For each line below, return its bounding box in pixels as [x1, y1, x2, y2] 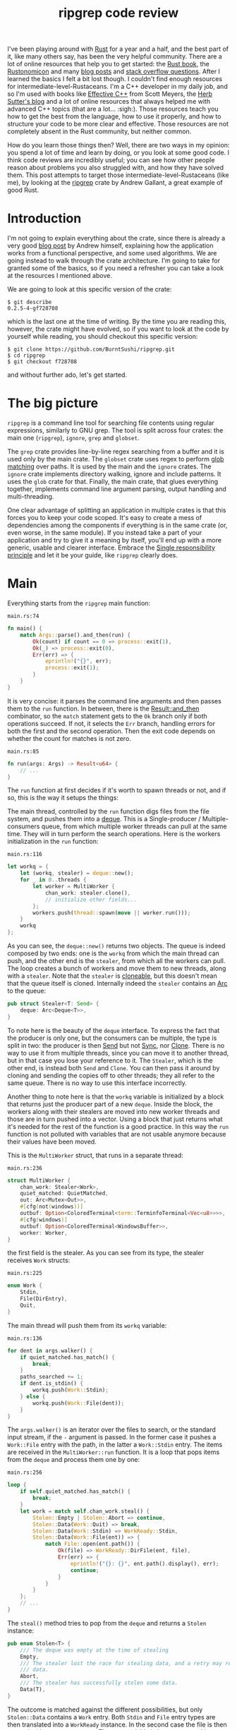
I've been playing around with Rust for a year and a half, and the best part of [7, 44, 229, 54]
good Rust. [7, 186, 39, 195]
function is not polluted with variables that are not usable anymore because [7, 1130, 226, 1138]
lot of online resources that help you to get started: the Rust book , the [7, 60, 209, 68]
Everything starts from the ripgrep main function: [7, 599, 150, 607]
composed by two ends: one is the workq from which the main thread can [7, 949, 220, 957]
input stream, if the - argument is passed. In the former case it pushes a [7, 1433, 217, 1441]
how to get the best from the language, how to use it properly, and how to [7, 112, 221, 121]
